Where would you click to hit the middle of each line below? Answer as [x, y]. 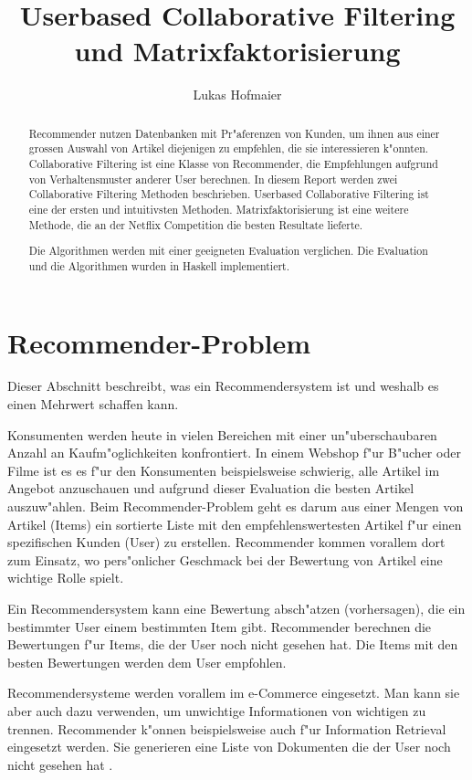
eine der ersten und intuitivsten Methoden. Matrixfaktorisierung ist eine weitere [219, 209]
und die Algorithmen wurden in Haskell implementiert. [159, 265]
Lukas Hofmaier [237, 95]
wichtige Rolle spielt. [66, 578]
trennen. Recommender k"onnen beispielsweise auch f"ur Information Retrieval [227, 728]
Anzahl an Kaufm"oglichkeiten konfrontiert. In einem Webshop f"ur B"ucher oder [234, 453]
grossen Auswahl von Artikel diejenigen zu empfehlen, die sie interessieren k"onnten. [229, 148]
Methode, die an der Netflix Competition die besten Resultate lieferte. [196, 224]
